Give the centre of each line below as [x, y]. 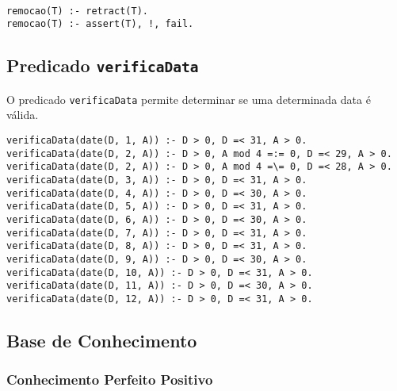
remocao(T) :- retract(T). [77, 11]
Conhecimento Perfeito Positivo [110, 379]
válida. [23, 115]
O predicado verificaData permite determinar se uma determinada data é [189, 99]
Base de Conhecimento [102, 340]
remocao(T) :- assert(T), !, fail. [100, 24]
